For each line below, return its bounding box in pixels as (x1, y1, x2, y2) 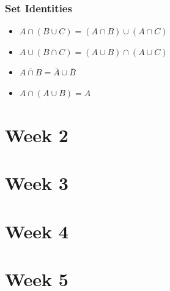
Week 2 (5, 122, 68, 147)
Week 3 (5, 170, 68, 195)
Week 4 (5, 218, 68, 243)
